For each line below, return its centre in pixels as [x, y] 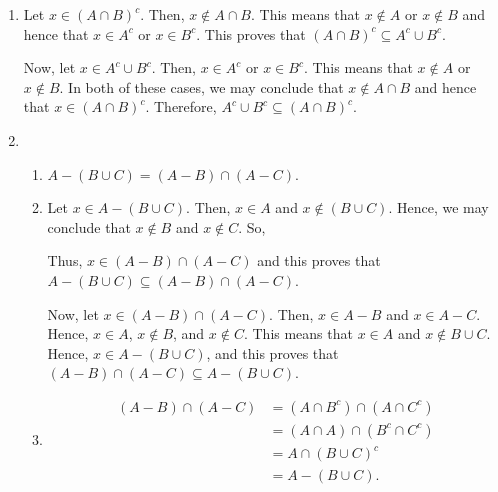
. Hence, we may [438, 207]
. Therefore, [181, 106]
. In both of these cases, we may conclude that [201, 86]
